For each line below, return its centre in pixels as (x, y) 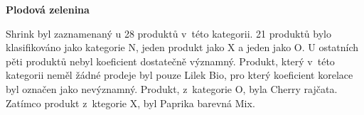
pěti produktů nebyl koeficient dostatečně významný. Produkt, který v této (170, 61)
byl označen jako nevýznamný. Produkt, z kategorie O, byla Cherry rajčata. (172, 88)
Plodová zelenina (48, 9)
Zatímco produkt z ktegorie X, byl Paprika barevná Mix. (130, 103)
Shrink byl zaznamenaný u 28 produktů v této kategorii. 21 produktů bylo (168, 33)
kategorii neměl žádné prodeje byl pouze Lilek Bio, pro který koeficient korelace (180, 75)
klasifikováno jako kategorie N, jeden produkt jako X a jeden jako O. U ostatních (182, 47)
